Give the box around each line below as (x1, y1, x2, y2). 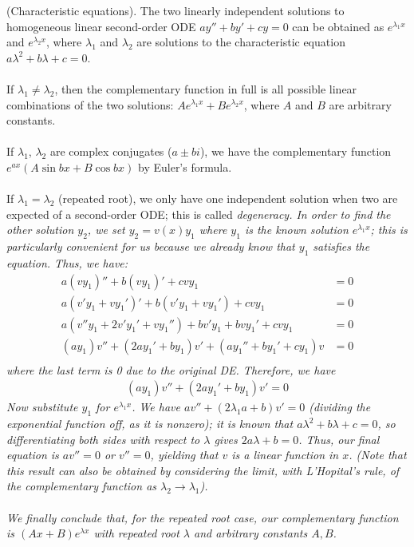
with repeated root (93, 525, 179, 541)
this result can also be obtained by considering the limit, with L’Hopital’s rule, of (6, 462, 400, 478)
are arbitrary (329, 96, 392, 113)
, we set (87, 221, 125, 238)
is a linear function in (231, 446, 339, 463)
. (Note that (349, 446, 407, 463)
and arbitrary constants (193, 525, 308, 541)
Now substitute (6, 398, 78, 415)
